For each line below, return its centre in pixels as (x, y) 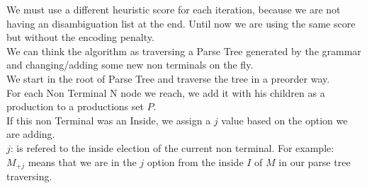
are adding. (31, 134)
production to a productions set (75, 106)
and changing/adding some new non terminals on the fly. (130, 65)
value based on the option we (284, 120)
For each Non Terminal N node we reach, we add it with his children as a (166, 92)
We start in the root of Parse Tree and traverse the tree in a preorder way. (168, 78)
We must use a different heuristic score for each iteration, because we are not (174, 9)
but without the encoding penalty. (80, 37)
